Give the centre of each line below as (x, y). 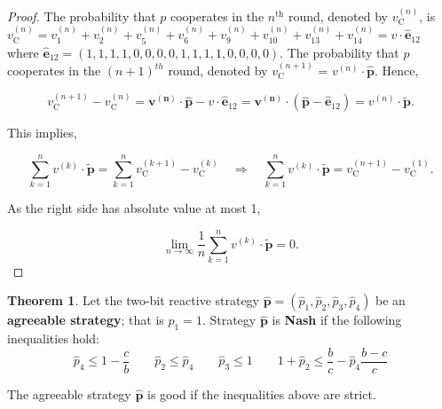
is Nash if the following (337, 320)
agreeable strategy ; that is (86, 320)
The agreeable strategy (69, 393)
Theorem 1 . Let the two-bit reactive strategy (134, 300)
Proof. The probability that (82, 16)
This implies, (42, 133)
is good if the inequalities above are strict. (262, 393)
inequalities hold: (53, 338)
